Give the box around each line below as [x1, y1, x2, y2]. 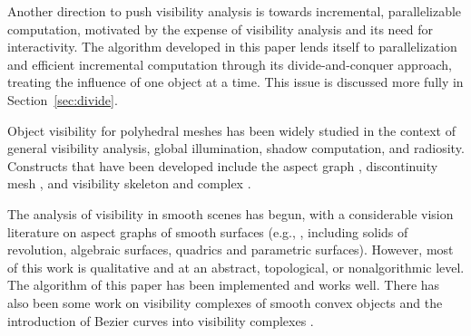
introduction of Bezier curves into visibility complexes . [7, 311, 314, 330]
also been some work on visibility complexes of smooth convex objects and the [7, 293, 443, 312]
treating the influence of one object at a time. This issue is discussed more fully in [7, 72, 464, 91]
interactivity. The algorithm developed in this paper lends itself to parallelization [7, 37, 457, 56]
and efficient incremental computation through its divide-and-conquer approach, [7, 54, 452, 73]
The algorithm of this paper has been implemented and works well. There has [7, 275, 440, 294]
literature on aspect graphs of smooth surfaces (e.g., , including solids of [7, 222, 408, 241]
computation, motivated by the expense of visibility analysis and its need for [7, 19, 434, 38]
